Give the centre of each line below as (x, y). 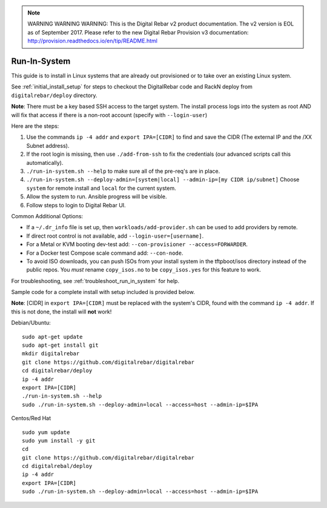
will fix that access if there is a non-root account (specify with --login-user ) (109, 115)
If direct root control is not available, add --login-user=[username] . (115, 236)
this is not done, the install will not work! (61, 312)
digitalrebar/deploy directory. (54, 95)
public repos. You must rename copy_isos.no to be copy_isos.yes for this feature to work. (144, 270)
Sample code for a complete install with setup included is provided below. (103, 292)
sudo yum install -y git (59, 440)
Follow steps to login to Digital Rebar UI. (76, 205)
